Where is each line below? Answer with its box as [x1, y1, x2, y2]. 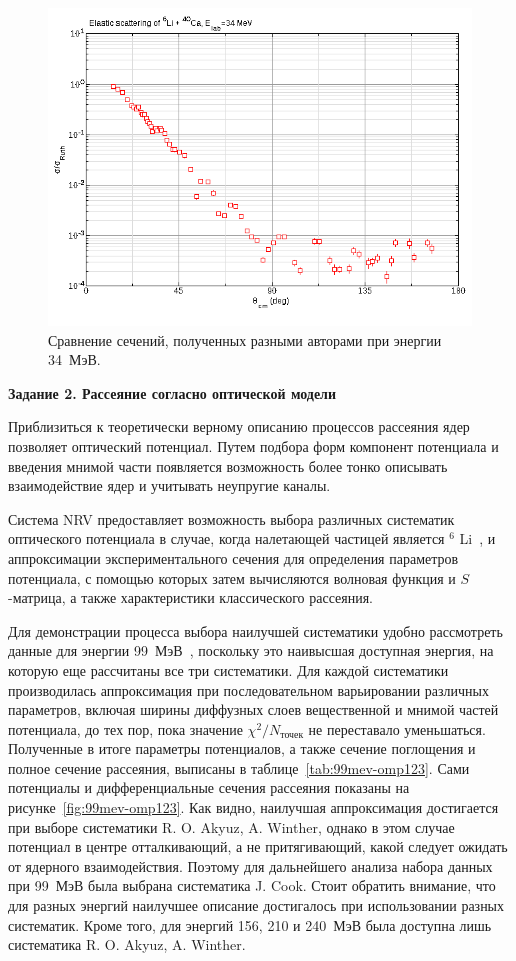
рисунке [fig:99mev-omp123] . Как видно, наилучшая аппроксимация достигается [8, 797, 499, 818]
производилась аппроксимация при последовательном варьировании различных [8, 679, 489, 700]
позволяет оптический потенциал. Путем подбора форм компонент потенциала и [8, 435, 499, 456]
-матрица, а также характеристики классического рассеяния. [8, 587, 373, 608]
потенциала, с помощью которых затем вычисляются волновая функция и [8, 567, 456, 588]
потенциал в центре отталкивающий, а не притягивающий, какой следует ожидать [8, 836, 508, 857]
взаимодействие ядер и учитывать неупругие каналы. [8, 475, 331, 496]
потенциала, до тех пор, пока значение [8, 718, 243, 739]
